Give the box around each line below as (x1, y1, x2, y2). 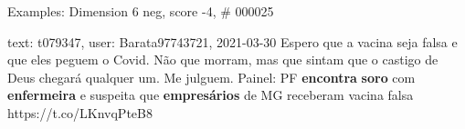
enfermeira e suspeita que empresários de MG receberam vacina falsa (7, 85, 414, 104)
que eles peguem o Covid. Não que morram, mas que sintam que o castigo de (7, 50, 439, 69)
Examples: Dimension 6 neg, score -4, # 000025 (7, 2, 274, 20)
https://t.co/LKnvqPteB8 (7, 103, 153, 122)
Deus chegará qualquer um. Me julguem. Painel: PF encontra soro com (7, 67, 416, 86)
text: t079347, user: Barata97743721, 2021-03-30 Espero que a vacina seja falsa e (7, 32, 458, 51)
